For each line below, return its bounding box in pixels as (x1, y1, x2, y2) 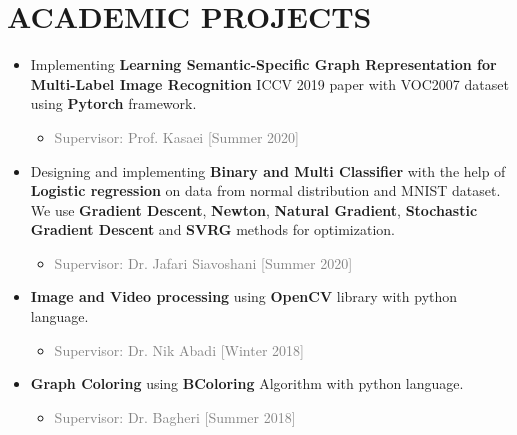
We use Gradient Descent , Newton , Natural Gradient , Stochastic (30, 199, 478, 220)
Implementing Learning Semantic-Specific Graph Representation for (30, 54, 497, 75)
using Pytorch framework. (30, 93, 197, 114)
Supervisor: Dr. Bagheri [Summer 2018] (54, 406, 296, 427)
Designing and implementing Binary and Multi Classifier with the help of (30, 160, 506, 181)
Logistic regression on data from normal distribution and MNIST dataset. (30, 180, 501, 201)
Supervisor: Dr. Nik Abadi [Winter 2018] (54, 339, 304, 360)
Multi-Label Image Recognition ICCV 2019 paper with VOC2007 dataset (30, 73, 509, 94)
